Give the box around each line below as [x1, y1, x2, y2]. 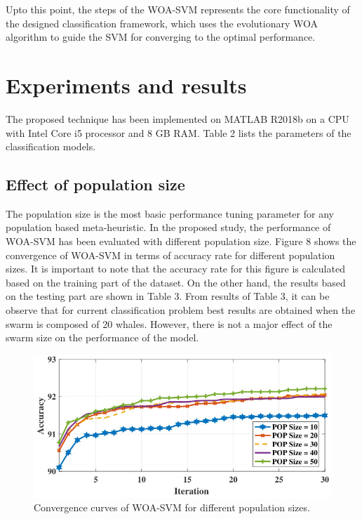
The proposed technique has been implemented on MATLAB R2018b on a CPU [6, 111, 349, 126]
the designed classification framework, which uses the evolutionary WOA [6, 15, 318, 30]
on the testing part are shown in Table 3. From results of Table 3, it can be [6, 289, 330, 303]
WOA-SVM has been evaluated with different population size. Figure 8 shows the [6, 234, 356, 249]
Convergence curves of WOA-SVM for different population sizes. [34, 500, 310, 515]
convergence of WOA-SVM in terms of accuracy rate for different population [6, 247, 335, 262]
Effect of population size [6, 173, 185, 195]
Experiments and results [6, 70, 247, 99]
